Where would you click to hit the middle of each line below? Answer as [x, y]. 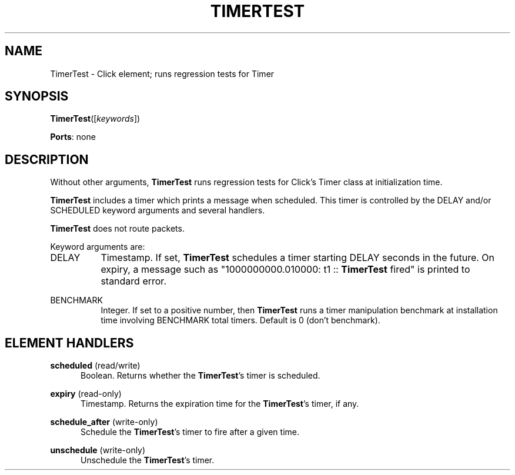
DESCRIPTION [47, 159]
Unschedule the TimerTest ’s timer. [148, 460]
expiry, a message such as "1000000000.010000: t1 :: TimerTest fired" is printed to [285, 270]
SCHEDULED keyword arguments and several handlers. [158, 210]
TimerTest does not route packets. [117, 229]
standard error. [133, 281]
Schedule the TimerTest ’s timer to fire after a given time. [190, 432]
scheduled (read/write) [95, 366]
